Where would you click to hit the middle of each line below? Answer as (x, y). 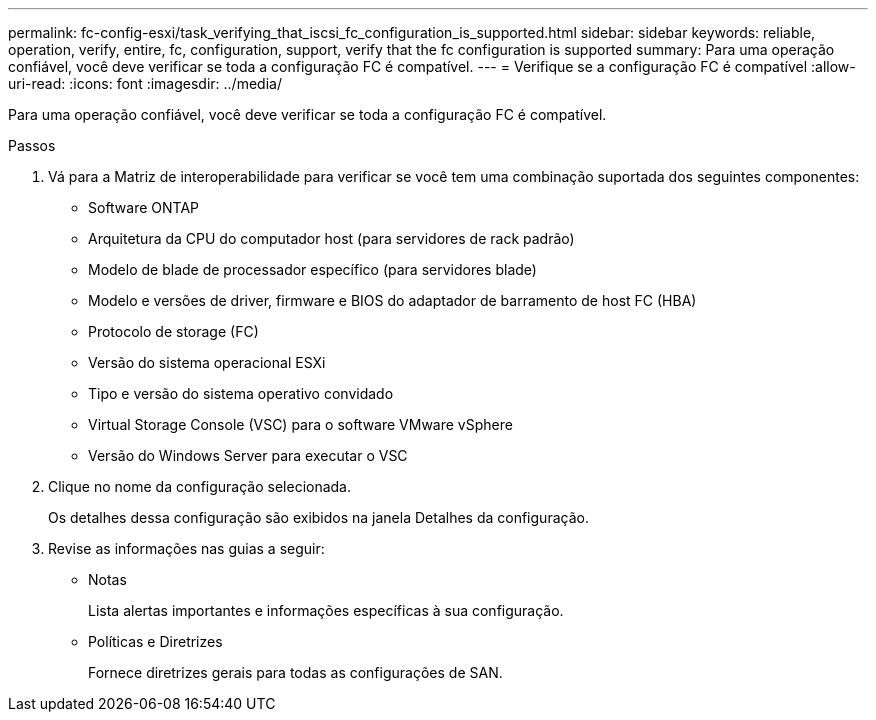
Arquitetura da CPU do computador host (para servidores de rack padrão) (331, 238)
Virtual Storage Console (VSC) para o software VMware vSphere (300, 424)
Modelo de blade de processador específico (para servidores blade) (312, 269)
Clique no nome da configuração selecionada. (200, 486)
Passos (32, 145)
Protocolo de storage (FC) (173, 331)
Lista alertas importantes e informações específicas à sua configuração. (326, 610)
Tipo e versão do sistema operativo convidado (241, 393)
